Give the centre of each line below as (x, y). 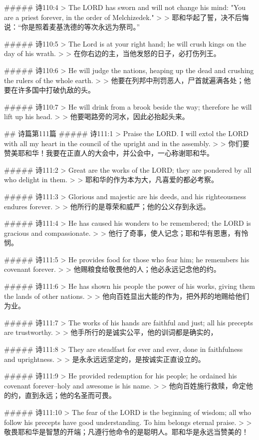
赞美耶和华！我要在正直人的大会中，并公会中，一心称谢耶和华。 (109, 153)
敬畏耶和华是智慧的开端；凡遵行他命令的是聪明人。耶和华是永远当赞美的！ (126, 432)
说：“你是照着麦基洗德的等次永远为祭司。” (72, 27)
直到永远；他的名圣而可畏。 (70, 395)
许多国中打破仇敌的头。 (56, 90)
